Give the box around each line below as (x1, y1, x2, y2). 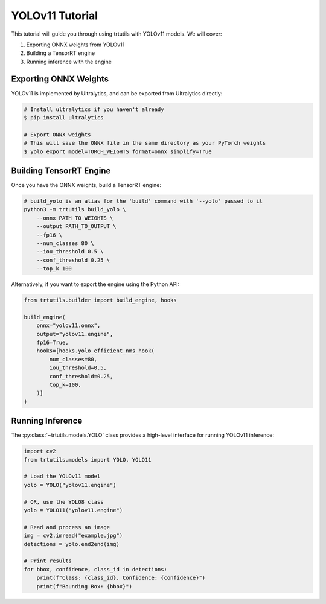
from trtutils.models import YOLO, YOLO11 (24, 456, 152, 463)
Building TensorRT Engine (11, 165, 111, 176)
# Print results (24, 558, 72, 564)
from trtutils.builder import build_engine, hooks (24, 297, 177, 304)
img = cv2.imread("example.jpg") (24, 532, 123, 539)
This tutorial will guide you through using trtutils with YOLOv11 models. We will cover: (11, 30, 223, 37)
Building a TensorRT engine (26, 49, 95, 57)
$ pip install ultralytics (24, 115, 104, 121)
